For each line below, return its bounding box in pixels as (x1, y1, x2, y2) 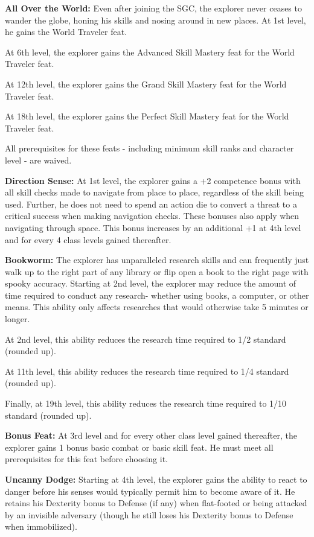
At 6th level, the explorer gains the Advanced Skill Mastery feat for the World (5, 45, 295, 58)
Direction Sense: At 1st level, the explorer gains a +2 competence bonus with (5, 174, 301, 186)
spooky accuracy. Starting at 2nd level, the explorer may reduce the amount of (5, 277, 296, 290)
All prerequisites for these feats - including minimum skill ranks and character (5, 142, 294, 154)
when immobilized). (5, 520, 77, 533)
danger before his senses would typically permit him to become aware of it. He (5, 485, 295, 497)
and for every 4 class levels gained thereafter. (5, 233, 171, 246)
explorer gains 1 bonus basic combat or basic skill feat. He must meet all (5, 440, 274, 453)
